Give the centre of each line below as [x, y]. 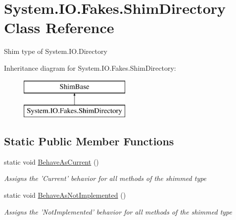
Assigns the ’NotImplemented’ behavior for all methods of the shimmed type [118, 211]
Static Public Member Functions [89, 141]
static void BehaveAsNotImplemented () [65, 195]
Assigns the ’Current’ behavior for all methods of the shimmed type [105, 178]
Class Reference [59, 27]
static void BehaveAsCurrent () [51, 161]
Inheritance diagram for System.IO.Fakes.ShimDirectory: [90, 67]
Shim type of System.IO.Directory [56, 51]
